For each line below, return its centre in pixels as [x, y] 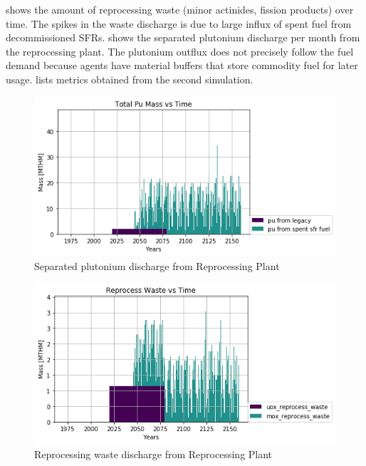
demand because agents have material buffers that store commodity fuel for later [182, 65]
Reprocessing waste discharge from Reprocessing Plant [153, 454]
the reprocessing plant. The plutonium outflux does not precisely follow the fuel [180, 51]
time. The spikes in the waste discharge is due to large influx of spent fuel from [179, 23]
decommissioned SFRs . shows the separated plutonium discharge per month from [183, 37]
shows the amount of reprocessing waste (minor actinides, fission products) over [180, 9]
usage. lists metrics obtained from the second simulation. [130, 79]
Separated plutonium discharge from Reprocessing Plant [157, 265]
